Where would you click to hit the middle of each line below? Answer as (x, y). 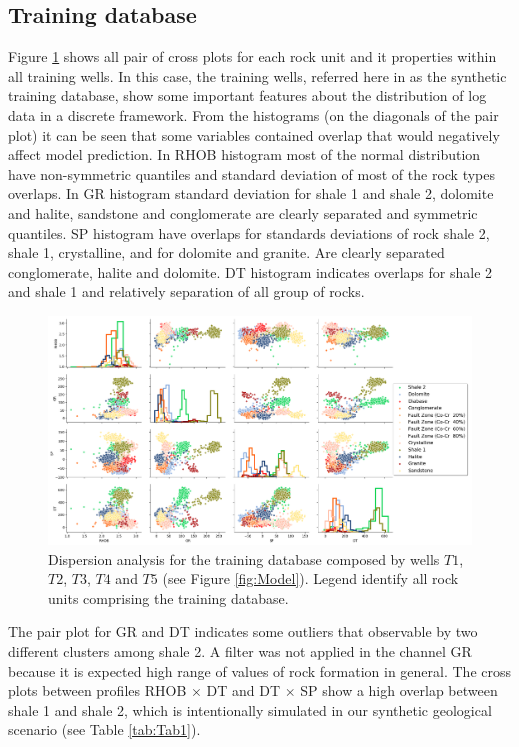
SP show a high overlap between (399, 690)
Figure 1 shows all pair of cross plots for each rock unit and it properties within (252, 56)
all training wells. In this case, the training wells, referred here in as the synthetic (257, 75)
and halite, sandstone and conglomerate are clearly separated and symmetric (243, 212)
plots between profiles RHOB (97, 690)
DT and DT (243, 690)
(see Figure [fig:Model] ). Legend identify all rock (310, 578)
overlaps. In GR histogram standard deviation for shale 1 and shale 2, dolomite (251, 193)
